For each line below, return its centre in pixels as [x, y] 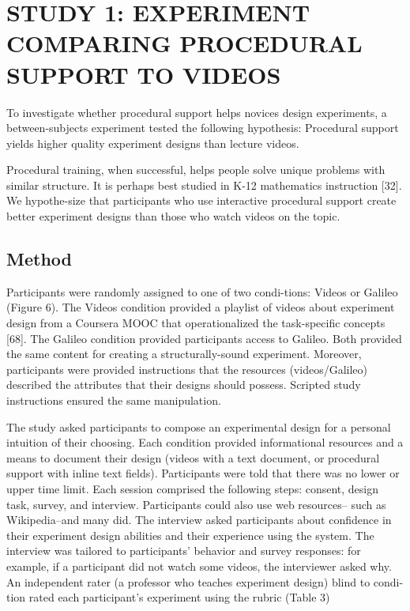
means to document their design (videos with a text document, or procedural [193, 457]
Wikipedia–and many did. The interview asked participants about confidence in [199, 520]
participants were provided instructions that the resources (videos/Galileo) [187, 369]
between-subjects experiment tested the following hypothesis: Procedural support [203, 128]
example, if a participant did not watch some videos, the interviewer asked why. [199, 566]
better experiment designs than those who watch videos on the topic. [173, 216]
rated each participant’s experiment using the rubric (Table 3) [179, 597]
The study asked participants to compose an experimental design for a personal [199, 426]
